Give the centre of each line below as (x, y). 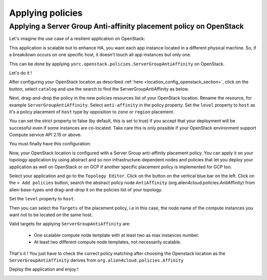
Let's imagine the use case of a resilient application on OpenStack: (77, 39)
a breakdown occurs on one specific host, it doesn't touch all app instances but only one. (100, 55)
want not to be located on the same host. (51, 215)
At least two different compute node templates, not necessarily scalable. (108, 242)
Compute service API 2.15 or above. (45, 135)
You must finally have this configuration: (50, 144)
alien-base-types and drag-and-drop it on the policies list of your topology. (86, 189)
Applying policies (46, 13)
